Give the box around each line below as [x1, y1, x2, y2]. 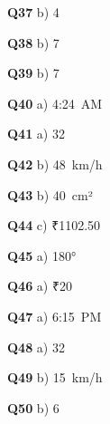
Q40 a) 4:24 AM [7, 93, 103, 112]
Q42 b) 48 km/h [7, 154, 103, 173]
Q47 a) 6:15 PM [7, 306, 102, 325]
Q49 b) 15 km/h [7, 368, 103, 387]
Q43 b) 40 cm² [7, 185, 93, 204]
